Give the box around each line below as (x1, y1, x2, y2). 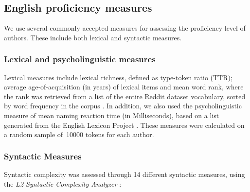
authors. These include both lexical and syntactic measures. (4, 32, 182, 42)
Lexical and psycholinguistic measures (4, 53, 156, 65)
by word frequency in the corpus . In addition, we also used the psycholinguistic (4, 101, 242, 111)
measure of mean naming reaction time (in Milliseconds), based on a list (4, 110, 219, 120)
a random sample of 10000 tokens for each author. (4, 129, 154, 140)
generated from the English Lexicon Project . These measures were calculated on (4, 120, 245, 130)
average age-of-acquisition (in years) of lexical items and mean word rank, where (4, 82, 244, 92)
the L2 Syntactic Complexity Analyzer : (4, 178, 122, 189)
